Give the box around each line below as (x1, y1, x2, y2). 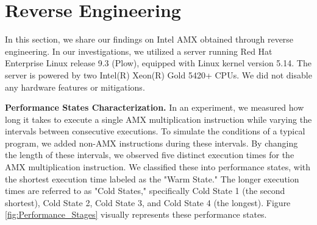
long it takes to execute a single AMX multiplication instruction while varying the (5, 112, 312, 125)
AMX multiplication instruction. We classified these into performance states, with (5, 161, 311, 173)
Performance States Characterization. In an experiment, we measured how (5, 101, 304, 114)
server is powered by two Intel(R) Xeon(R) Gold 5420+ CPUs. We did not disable (5, 68, 312, 81)
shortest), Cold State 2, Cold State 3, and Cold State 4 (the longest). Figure (5, 196, 291, 209)
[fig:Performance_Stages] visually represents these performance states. (5, 208, 267, 221)
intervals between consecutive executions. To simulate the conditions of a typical (5, 125, 305, 137)
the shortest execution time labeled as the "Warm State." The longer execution (5, 172, 299, 185)
